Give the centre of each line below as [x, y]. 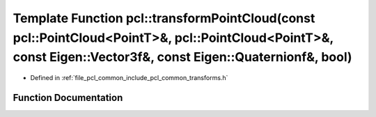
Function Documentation [68, 97]
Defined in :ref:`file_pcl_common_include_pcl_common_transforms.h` [129, 78]
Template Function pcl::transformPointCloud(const [164, 18]
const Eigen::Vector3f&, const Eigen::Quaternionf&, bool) [182, 57]
